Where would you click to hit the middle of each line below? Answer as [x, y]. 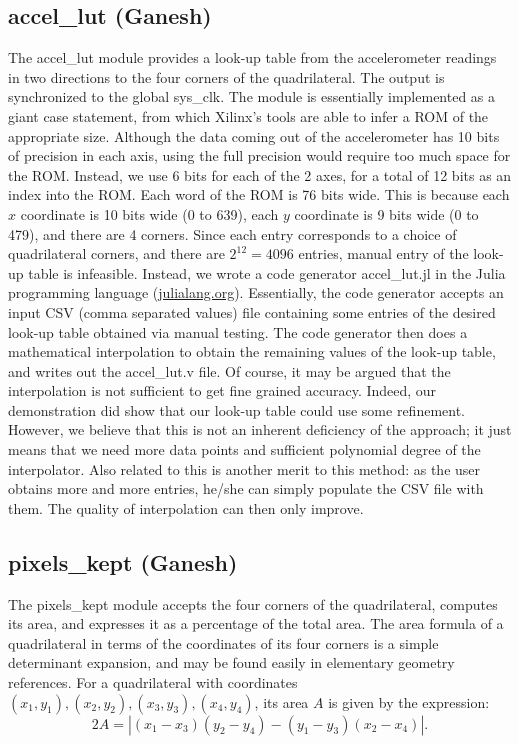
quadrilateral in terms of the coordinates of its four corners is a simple [223, 642]
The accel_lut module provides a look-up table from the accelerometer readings [252, 57]
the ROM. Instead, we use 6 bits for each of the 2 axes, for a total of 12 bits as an [260, 174]
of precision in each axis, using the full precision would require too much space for [259, 155]
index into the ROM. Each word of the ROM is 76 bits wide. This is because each [259, 194]
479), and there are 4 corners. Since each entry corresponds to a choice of [232, 233]
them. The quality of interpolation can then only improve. [186, 507]
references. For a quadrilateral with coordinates [153, 682]
